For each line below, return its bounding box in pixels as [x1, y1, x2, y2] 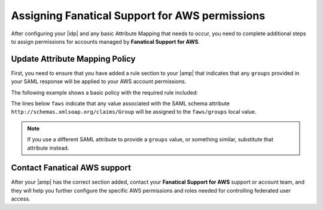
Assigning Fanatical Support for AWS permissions [11, 9, 266, 22]
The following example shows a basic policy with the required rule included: [11, 89, 199, 96]
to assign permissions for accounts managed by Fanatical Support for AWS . [11, 38, 200, 45]
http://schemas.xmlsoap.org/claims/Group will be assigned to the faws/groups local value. [11, 108, 257, 115]
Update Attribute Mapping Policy [11, 54, 136, 64]
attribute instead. [27, 144, 69, 151]
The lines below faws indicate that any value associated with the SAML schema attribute [11, 100, 230, 107]
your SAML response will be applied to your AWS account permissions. [11, 78, 187, 85]
